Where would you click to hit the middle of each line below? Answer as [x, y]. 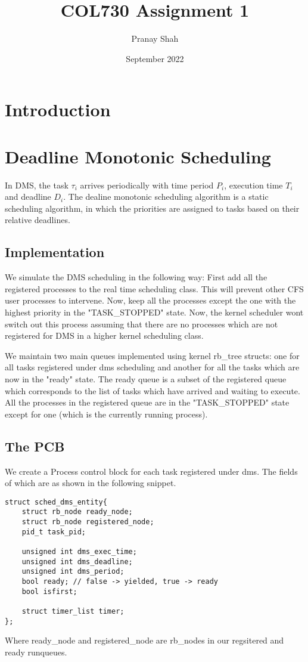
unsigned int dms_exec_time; [79, 552]
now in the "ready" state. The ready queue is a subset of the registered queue [146, 378]
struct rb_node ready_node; [77, 512]
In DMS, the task [37, 185]
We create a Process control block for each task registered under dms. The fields [151, 471]
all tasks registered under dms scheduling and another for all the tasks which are [152, 367]
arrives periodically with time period [147, 185]
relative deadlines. [38, 220]
